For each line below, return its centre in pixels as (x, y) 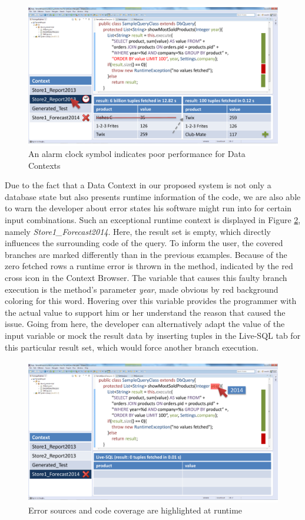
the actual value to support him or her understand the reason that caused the (145, 312)
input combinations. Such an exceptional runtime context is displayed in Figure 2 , (153, 220)
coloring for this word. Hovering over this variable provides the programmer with (151, 301)
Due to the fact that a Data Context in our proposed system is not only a (138, 185)
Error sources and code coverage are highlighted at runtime (135, 510)
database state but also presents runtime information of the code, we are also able (153, 196)
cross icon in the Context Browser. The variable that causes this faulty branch (146, 278)
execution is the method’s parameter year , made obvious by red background (142, 289)
